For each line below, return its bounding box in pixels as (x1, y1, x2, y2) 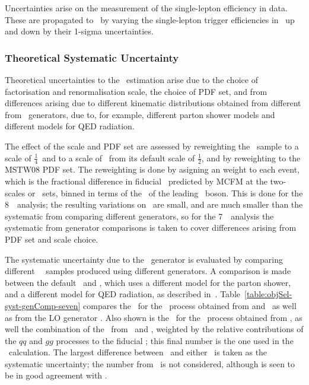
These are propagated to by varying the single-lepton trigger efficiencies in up (5, 13, 295, 26)
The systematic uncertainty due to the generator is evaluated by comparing (5, 253, 283, 265)
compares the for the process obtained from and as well (83, 299, 297, 311)
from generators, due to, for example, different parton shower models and (5, 108, 275, 120)
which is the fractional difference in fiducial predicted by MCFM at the (5, 174, 267, 187)
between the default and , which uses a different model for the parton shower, (5, 276, 291, 288)
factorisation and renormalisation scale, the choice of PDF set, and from (5, 85, 267, 97)
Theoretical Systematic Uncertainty (5, 50, 179, 65)
